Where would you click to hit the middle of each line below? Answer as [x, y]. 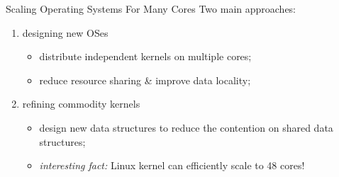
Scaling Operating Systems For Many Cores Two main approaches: [151, 8]
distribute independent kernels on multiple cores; [145, 56]
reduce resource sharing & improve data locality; [145, 80]
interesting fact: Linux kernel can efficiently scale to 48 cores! [172, 165]
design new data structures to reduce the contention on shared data [186, 127]
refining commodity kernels [81, 104]
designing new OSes [65, 32]
